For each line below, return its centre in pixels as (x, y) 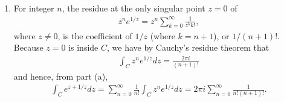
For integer (34, 8)
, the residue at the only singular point (134, 8)
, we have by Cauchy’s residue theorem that (188, 47)
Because (28, 47)
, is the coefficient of (95, 35)
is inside (83, 47)
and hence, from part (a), (61, 76)
